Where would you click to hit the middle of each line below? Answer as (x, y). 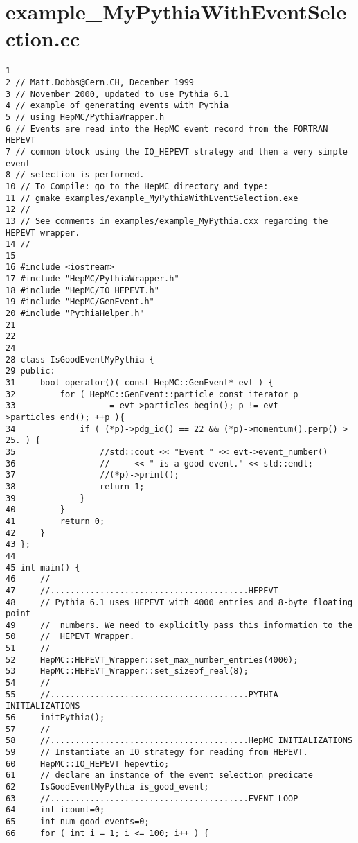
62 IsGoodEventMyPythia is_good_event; (107, 787)
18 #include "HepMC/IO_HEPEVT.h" (82, 290)
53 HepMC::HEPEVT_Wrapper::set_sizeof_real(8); (127, 671)
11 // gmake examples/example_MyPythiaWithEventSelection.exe (152, 198)
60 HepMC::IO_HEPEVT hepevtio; (88, 764)
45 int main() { (43, 567)
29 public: (30, 371)
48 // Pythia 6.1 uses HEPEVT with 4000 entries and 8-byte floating (179, 602)
